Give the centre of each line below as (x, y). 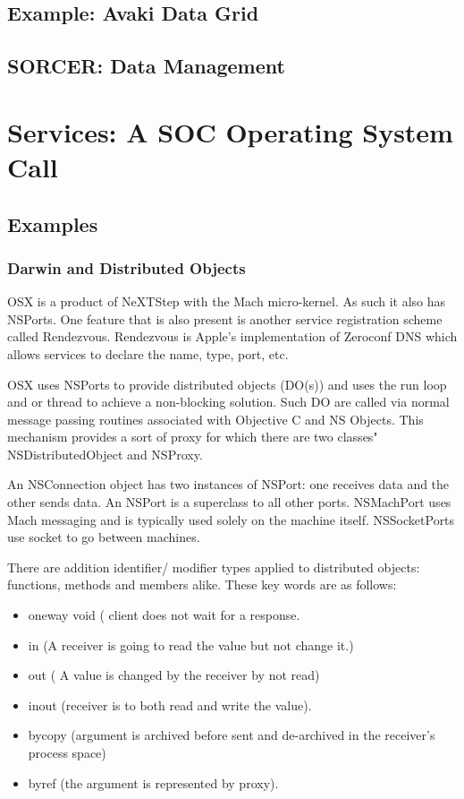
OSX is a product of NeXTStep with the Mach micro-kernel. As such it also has (227, 301)
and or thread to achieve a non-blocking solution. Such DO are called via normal (228, 402)
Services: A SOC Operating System (230, 131)
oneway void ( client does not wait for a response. (164, 615)
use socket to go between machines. (104, 537)
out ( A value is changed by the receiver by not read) (174, 675)
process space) (67, 752)
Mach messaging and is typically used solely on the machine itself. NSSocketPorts (231, 519)
